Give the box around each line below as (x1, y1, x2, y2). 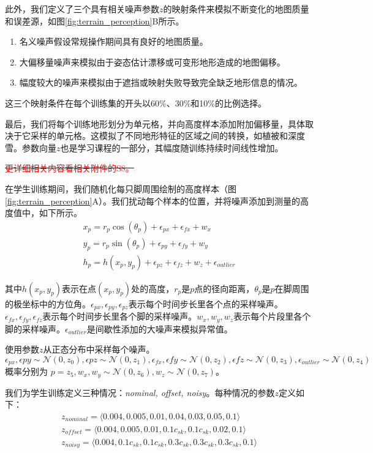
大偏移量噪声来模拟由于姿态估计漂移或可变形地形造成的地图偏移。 (19, 55, 285, 68)
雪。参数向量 (5, 141, 56, 154)
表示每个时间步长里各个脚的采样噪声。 (42, 310, 197, 323)
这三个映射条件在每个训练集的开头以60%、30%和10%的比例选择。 (5, 96, 266, 109)
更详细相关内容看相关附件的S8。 (5, 162, 134, 174)
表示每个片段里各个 (233, 310, 311, 323)
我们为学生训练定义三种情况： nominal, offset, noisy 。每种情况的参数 (5, 386, 275, 399)
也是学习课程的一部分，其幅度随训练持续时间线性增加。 (60, 141, 284, 154)
